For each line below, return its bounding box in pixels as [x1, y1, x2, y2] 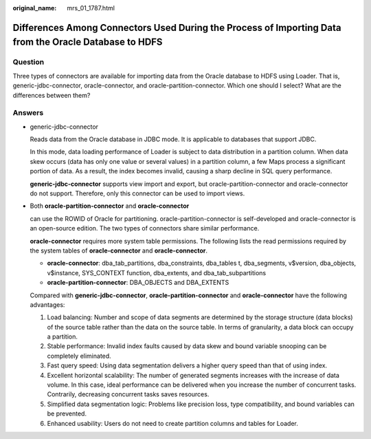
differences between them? [12, 91, 91, 99]
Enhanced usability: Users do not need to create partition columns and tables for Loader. [47, 419, 298, 427]
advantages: [30, 300, 65, 309]
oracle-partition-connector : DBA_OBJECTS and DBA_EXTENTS [47, 279, 229, 287]
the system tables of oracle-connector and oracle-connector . [30, 246, 208, 255]
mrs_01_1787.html [67, 4, 115, 12]
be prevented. [47, 409, 87, 418]
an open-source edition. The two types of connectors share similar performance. [30, 224, 260, 233]
